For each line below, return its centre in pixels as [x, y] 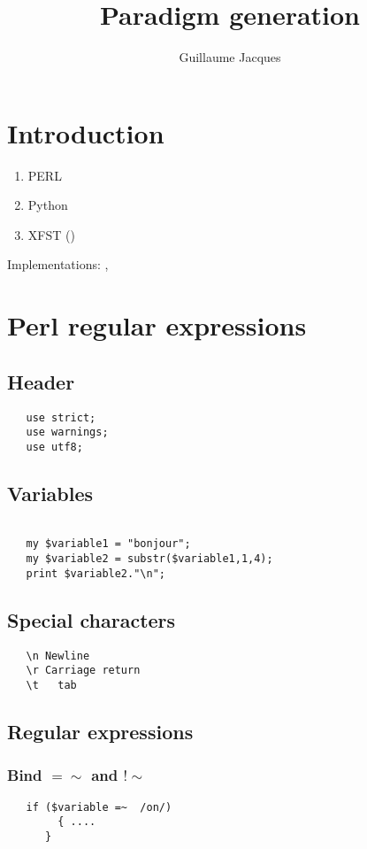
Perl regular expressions [157, 325]
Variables [50, 493]
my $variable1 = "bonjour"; [108, 544]
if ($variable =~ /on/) [99, 807]
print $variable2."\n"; [96, 573]
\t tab [51, 685]
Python [48, 205]
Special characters [92, 619]
